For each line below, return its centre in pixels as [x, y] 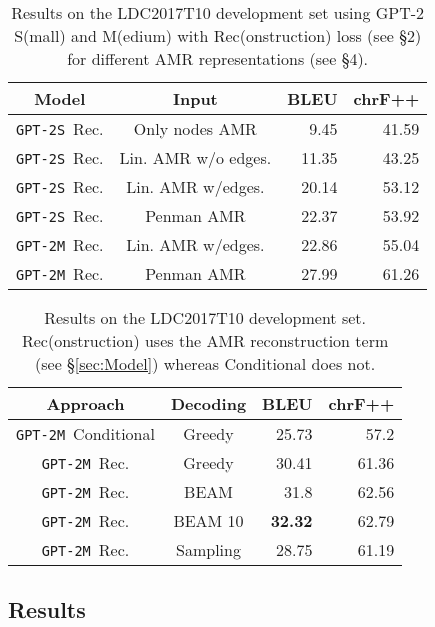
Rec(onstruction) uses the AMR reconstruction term [205, 340]
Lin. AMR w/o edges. [195, 157]
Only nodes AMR [195, 128]
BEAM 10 [208, 520]
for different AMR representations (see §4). [218, 58]
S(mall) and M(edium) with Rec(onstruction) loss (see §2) [218, 35]
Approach [85, 403]
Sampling [208, 549]
